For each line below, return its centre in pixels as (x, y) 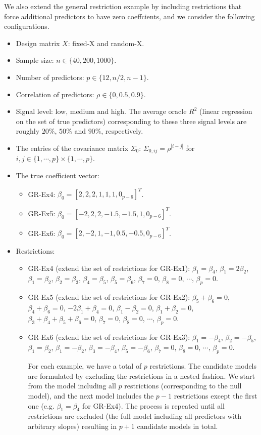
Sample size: (35, 60)
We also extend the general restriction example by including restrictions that (123, 6)
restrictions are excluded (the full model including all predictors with (135, 416)
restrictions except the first (216, 396)
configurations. (27, 26)
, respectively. (122, 131)
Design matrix (38, 43)
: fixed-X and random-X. (106, 43)
